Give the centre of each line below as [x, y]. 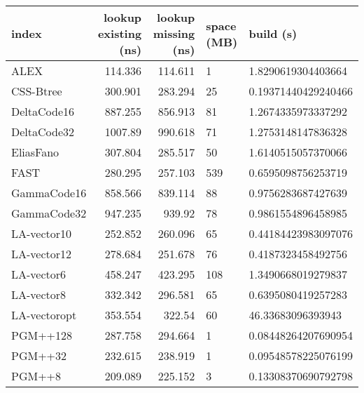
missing [174, 33]
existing [120, 33]
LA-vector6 [39, 274]
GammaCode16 [49, 193]
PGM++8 [36, 376]
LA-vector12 [42, 254]
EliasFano [35, 152]
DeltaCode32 [43, 132]
